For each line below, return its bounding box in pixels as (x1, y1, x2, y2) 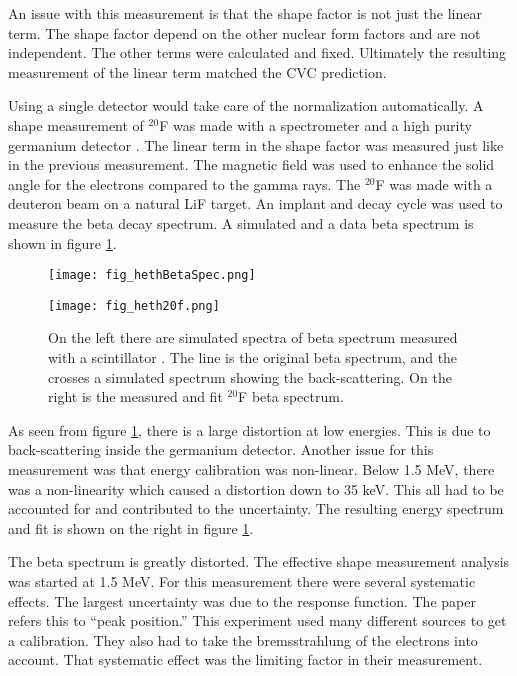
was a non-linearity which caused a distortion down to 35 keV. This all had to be (8, 478, 504, 499)
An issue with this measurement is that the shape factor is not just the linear (8, 3, 482, 23)
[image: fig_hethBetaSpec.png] (48, 268, 256, 283)
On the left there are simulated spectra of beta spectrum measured (48, 327, 458, 348)
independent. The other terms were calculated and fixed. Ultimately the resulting (8, 42, 507, 63)
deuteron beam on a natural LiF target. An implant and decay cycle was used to (8, 193, 503, 214)
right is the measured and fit (48, 386, 223, 407)
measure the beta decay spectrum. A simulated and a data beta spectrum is (8, 212, 474, 233)
